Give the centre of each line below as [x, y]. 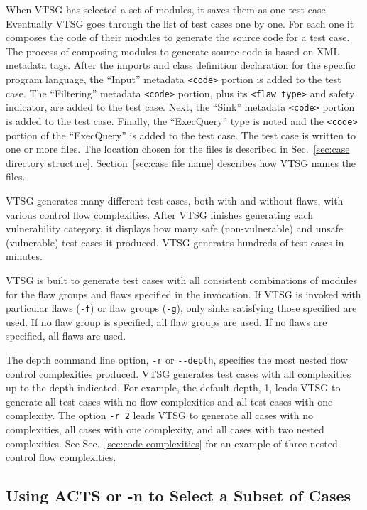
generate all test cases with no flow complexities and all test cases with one [169, 401]
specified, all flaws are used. [66, 336]
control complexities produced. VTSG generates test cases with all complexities [179, 373]
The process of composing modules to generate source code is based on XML [173, 51]
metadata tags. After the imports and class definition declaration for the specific [181, 65]
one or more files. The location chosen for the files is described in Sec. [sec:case [178, 149]
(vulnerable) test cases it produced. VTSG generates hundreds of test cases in [175, 242]
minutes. [24, 256]
